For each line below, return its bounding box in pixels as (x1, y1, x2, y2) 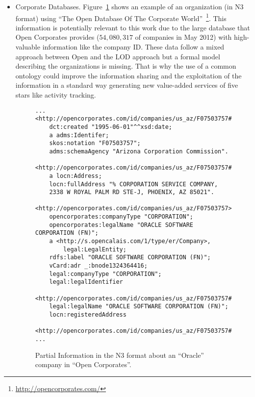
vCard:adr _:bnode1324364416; (49, 262, 148, 270)
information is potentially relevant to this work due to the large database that (15, 22, 250, 32)
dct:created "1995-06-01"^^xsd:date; (49, 123, 172, 130)
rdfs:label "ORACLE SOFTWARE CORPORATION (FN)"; (49, 254, 211, 261)
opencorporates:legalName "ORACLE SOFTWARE (49, 221, 193, 228)
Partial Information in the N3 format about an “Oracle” (35, 349, 204, 360)
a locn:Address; (49, 172, 102, 179)
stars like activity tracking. (15, 90, 96, 99)
